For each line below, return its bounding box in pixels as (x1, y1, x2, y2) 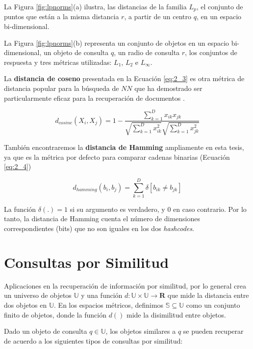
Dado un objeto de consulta (4, 326, 87, 336)
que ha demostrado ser (134, 83, 202, 93)
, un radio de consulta (114, 47, 180, 58)
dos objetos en (4, 299, 47, 310)
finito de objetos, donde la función (4, 309, 106, 320)
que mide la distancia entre (167, 290, 249, 300)
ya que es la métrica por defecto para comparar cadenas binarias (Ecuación (4, 151, 230, 162)
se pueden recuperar (183, 326, 244, 336)
